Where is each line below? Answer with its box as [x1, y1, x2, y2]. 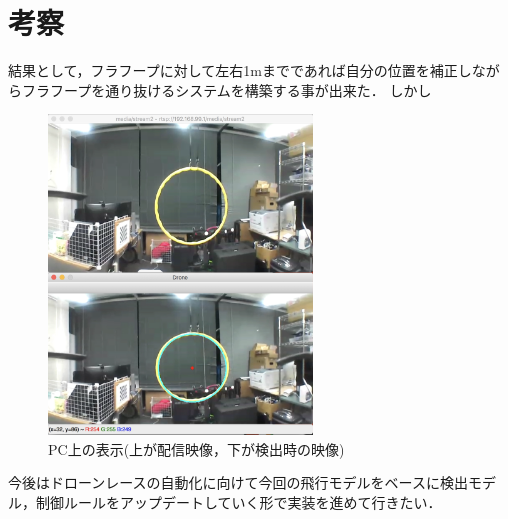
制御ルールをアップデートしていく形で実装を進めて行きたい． [35, 491, 442, 512]
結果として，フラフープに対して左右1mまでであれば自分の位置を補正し [8, 60, 472, 81]
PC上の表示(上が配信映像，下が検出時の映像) [48, 438, 345, 459]
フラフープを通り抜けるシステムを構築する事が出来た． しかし [21, 79, 432, 100]
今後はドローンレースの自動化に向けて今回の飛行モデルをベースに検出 [8, 472, 468, 493]
